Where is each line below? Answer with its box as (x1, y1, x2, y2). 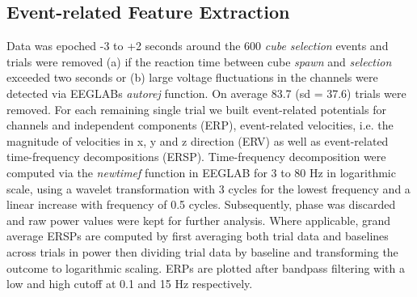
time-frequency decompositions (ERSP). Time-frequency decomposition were (6, 148, 386, 165)
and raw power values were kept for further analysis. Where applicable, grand (6, 211, 391, 228)
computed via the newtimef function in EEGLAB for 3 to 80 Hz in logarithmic (6, 163, 396, 180)
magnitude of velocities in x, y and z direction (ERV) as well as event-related (6, 132, 389, 149)
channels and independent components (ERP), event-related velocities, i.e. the (6, 117, 394, 134)
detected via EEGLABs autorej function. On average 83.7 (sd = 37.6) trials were (6, 84, 406, 101)
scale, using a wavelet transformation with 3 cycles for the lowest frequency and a (6, 180, 411, 197)
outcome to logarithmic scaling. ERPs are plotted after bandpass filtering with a (6, 259, 406, 276)
